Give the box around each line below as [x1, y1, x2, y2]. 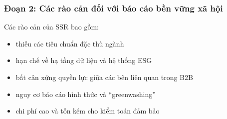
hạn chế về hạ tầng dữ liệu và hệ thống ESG [15, 55, 152, 65]
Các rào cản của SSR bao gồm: [4, 21, 99, 32]
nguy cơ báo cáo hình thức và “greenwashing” [15, 88, 156, 99]
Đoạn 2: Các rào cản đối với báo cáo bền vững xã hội [4, 1, 223, 14]
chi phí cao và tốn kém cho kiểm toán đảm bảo [15, 105, 160, 116]
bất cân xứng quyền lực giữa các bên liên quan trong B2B [15, 72, 193, 82]
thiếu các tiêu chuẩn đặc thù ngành [15, 38, 124, 48]
